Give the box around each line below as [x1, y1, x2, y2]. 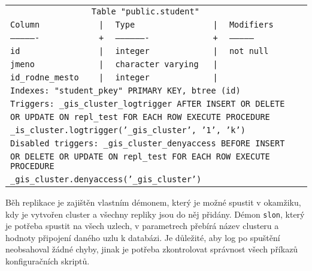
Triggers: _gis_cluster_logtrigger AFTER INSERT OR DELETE [10, 99, 285, 109]
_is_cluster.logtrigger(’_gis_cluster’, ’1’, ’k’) [10, 125, 246, 135]
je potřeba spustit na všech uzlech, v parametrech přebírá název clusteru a [5, 219, 279, 232]
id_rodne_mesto [10, 73, 79, 82]
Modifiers [229, 20, 274, 29]
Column [10, 20, 40, 29]
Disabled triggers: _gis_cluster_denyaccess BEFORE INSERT [10, 138, 285, 148]
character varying [115, 59, 199, 69]
